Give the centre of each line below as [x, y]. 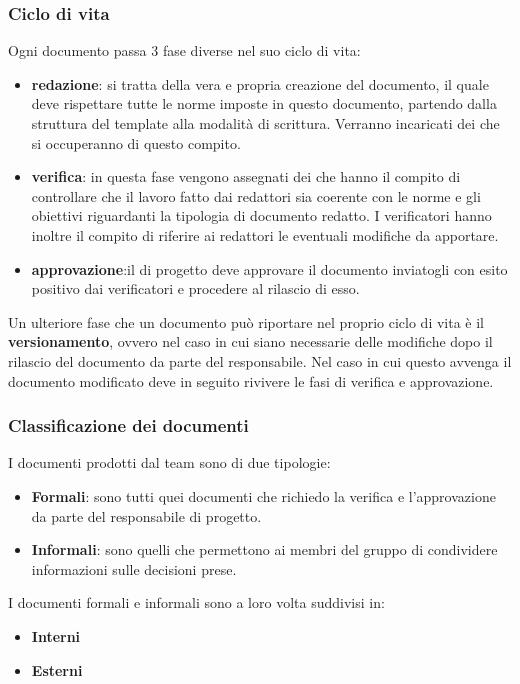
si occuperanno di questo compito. [136, 142]
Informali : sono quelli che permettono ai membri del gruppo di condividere [264, 549]
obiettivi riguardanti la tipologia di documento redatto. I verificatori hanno [261, 215]
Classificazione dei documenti [128, 425]
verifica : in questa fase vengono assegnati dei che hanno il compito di [246, 176]
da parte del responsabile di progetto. [146, 515]
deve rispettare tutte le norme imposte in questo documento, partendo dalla [264, 103]
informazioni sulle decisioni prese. [134, 568]
